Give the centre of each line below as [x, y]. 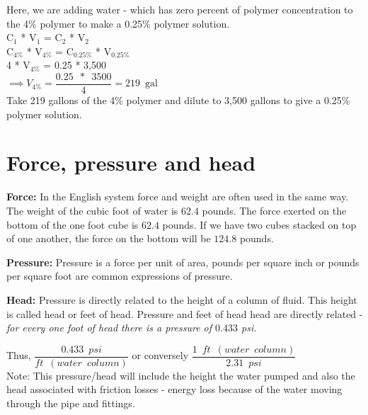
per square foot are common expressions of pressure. [120, 276]
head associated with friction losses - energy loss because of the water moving [174, 389]
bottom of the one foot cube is [73, 224]
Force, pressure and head [131, 163]
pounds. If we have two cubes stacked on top [259, 224]
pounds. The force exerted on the [274, 210]
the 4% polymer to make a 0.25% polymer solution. [118, 23]
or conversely [160, 355]
